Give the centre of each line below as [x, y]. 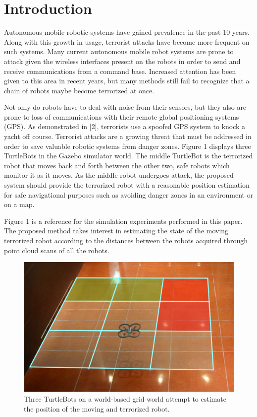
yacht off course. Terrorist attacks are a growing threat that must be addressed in [128, 136]
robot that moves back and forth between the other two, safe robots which [117, 165]
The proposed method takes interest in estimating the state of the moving [116, 231]
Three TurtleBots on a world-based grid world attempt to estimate [125, 399]
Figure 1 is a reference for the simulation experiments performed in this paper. [123, 221]
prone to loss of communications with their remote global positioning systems [122, 116]
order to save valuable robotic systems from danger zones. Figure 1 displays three [128, 146]
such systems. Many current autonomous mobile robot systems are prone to [119, 51]
